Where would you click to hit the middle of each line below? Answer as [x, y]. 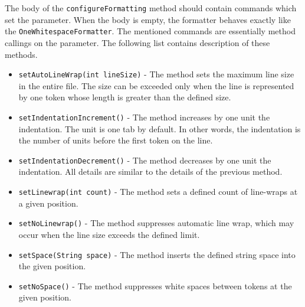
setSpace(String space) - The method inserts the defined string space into [157, 254]
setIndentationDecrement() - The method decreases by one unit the [145, 160]
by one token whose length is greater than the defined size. [125, 97]
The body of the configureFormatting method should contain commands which [151, 8]
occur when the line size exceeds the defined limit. [109, 234]
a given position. [48, 203]
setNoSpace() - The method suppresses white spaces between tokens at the [155, 285]
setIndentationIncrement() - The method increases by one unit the [144, 117]
